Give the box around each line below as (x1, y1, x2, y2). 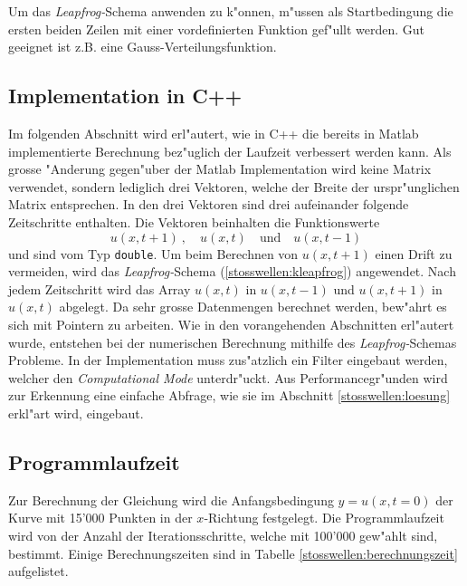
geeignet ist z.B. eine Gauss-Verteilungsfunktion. (8, 37, 277, 56)
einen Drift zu (375, 244, 453, 263)
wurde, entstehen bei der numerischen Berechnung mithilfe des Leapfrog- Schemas (8, 332, 457, 351)
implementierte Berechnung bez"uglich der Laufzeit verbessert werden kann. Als (8, 141, 452, 160)
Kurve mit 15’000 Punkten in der (8, 508, 193, 527)
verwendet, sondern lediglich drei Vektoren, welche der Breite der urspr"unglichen (8, 177, 460, 196)
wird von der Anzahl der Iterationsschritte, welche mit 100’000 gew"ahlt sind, (8, 525, 438, 544)
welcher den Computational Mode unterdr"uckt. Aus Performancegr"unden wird (8, 368, 448, 387)
